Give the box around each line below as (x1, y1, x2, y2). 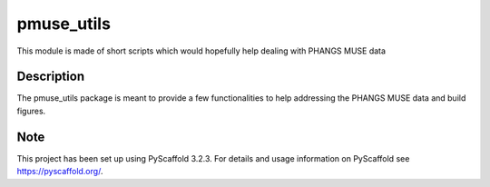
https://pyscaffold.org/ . (16, 166, 103, 177)
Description (16, 69, 85, 84)
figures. (16, 105, 46, 116)
